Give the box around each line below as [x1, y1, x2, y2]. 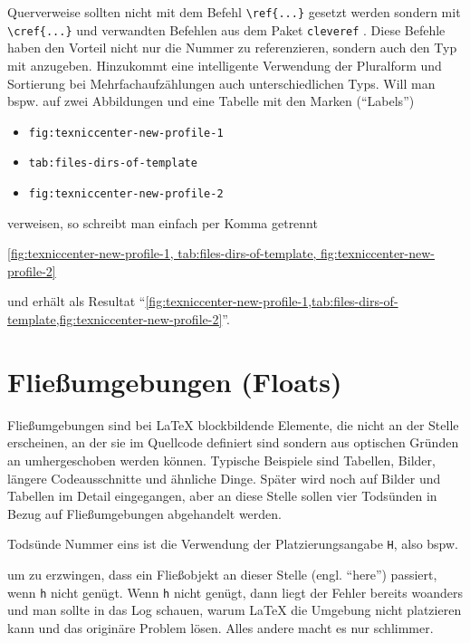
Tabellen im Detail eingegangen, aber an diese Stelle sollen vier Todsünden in [7, 486, 437, 505]
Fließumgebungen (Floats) [7, 362, 342, 399]
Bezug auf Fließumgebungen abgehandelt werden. [7, 504, 283, 523]
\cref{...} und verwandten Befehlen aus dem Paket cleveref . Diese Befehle [7, 20, 446, 39]
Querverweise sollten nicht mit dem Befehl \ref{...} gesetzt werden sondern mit [7, 3, 461, 21]
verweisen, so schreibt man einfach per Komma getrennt [7, 213, 318, 232]
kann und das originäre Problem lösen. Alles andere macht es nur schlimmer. [7, 618, 434, 637]
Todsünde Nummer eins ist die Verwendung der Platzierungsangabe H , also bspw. [7, 534, 459, 553]
